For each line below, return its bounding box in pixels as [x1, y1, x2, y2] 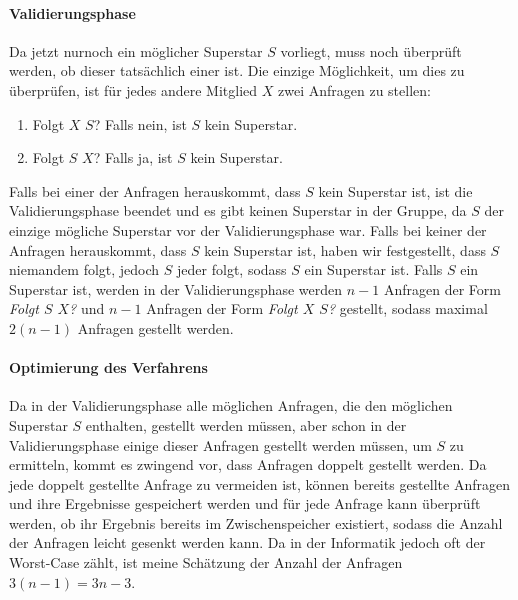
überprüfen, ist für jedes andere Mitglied [9, 79, 258, 100]
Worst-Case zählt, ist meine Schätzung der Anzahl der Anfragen [9, 552, 403, 573]
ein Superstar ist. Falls [304, 259, 443, 280]
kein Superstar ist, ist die [318, 180, 473, 201]
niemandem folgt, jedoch [9, 259, 160, 280]
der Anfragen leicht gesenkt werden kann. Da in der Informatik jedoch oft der [9, 532, 486, 553]
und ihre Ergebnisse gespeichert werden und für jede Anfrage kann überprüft [9, 493, 481, 514]
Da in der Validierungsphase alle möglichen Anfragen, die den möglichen [9, 395, 453, 416]
